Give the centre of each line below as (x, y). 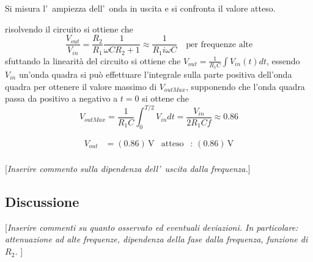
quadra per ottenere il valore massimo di (81, 86)
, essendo (283, 60)
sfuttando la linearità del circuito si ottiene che (93, 60)
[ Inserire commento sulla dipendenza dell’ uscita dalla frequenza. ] (128, 169)
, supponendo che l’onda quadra (245, 86)
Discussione (42, 202)
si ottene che (165, 98)
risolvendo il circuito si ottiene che (69, 28)
